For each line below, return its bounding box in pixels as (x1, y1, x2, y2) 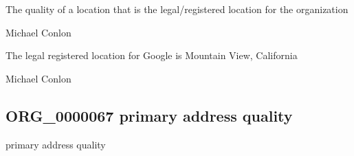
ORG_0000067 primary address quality (5, 104, 293, 126)
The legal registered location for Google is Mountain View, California (5, 48, 298, 63)
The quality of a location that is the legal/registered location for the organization (5, 2, 349, 16)
